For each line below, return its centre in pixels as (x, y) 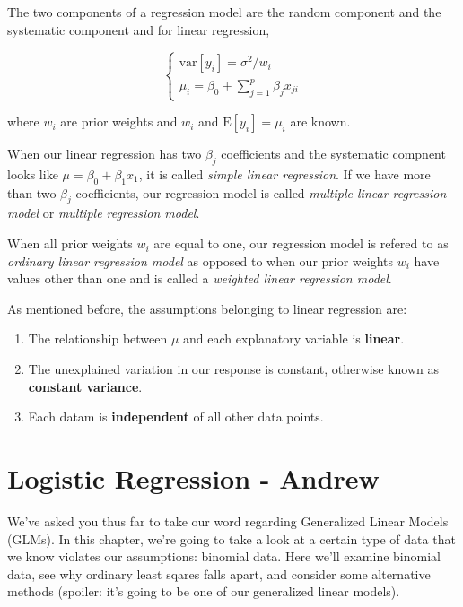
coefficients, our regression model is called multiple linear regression (261, 192)
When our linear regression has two (105, 154)
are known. (320, 121)
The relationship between (98, 338)
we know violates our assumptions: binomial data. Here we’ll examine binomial (224, 556)
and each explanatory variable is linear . (294, 338)
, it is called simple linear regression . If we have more (284, 173)
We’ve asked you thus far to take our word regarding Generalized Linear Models (228, 520)
